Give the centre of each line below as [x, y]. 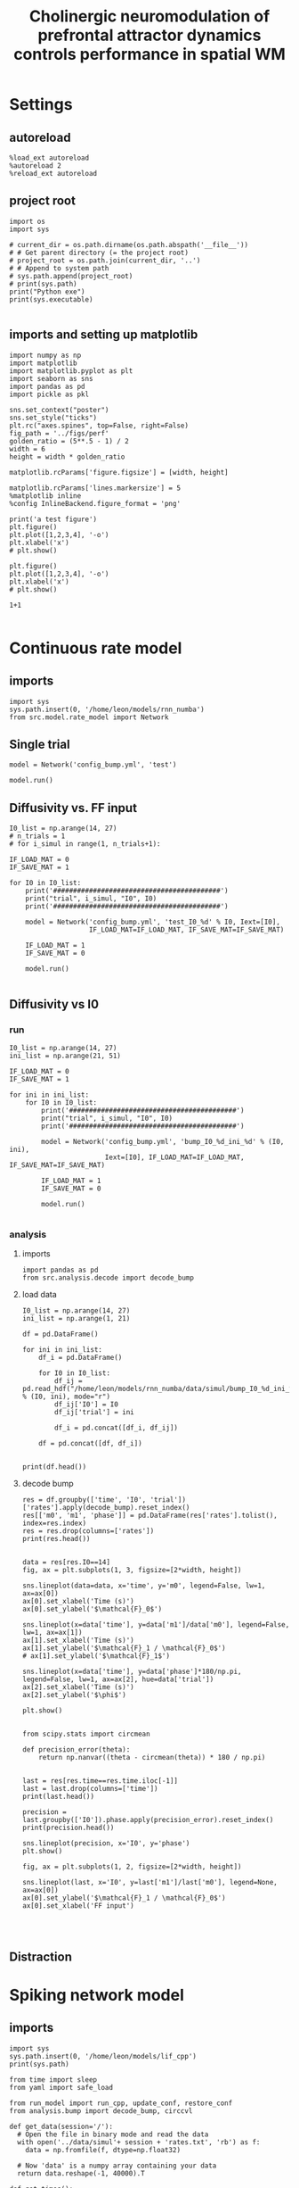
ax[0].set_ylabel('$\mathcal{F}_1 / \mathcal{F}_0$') [124, 1898]
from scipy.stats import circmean [86, 1734]
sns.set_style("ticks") [53, 418]
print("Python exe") [48, 292]
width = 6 [28, 449]
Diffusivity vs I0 [54, 1004]
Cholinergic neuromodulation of [149, 17]
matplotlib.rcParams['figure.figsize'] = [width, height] [119, 472]
